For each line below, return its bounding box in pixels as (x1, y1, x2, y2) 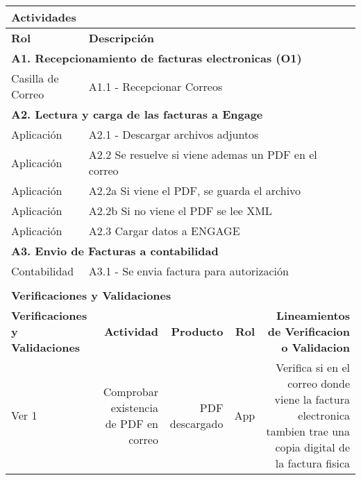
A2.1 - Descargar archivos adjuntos (88, 126, 259, 142)
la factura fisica (275, 455, 350, 471)
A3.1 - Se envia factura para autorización (88, 263, 289, 279)
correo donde (287, 375, 350, 391)
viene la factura (274, 391, 350, 407)
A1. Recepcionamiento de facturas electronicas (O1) (11, 50, 302, 66)
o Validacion (281, 339, 350, 355)
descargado (169, 415, 224, 431)
